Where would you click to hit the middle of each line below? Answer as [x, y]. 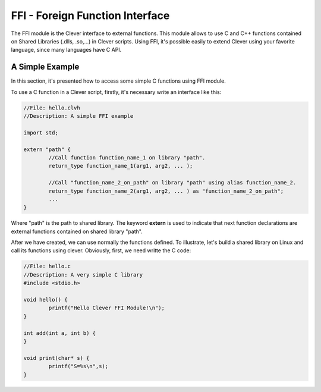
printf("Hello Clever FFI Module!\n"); [106, 308]
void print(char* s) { [56, 358]
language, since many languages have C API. [66, 50]
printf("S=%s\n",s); [78, 366]
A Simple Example [45, 67]
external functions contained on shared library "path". [77, 231]
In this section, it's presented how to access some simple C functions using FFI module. [118, 81]
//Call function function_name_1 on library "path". [127, 157]
